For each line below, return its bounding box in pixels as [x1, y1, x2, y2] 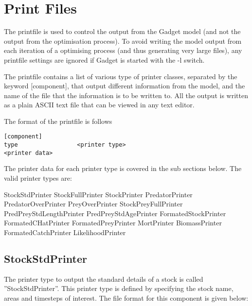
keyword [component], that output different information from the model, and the [4, 81, 245, 91]
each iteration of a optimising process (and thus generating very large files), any [4, 45, 242, 55]
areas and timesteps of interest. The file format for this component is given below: [4, 292, 249, 303]
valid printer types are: [4, 173, 72, 183]
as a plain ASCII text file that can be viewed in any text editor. [4, 100, 195, 110]
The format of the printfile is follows [4, 116, 112, 126]
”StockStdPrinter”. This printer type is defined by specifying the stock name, [4, 283, 234, 293]
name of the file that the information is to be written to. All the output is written [4, 90, 248, 100]
